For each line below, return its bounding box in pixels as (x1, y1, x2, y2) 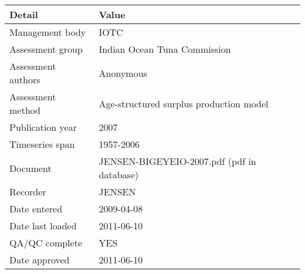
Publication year (9, 120, 77, 134)
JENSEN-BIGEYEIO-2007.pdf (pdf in (99, 154, 256, 168)
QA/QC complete (9, 236, 82, 249)
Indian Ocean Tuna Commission (99, 42, 231, 56)
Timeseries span (9, 137, 75, 151)
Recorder (9, 185, 46, 198)
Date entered (9, 202, 63, 215)
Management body (9, 25, 86, 39)
